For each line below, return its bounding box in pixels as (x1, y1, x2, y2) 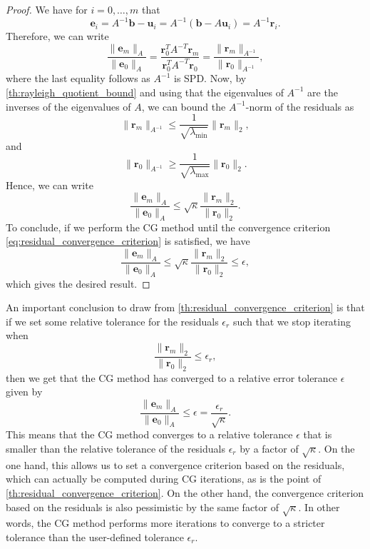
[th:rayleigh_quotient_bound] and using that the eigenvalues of (6, 84, 284, 99)
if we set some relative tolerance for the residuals (6, 313, 219, 328)
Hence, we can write (6, 177, 93, 192)
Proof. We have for (6, 2, 88, 16)
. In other (298, 499, 340, 514)
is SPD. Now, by (174, 71, 247, 86)
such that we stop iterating (232, 313, 351, 328)
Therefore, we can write (6, 29, 109, 44)
